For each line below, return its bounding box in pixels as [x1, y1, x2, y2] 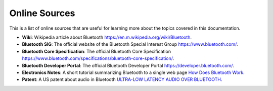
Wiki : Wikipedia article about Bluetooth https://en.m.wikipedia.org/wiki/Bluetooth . [22, 34, 192, 40]
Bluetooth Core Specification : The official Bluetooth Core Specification [22, 48, 171, 54]
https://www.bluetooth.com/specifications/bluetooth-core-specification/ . [22, 55, 174, 61]
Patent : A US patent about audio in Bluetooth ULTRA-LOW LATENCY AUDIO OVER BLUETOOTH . [22, 76, 222, 82]
